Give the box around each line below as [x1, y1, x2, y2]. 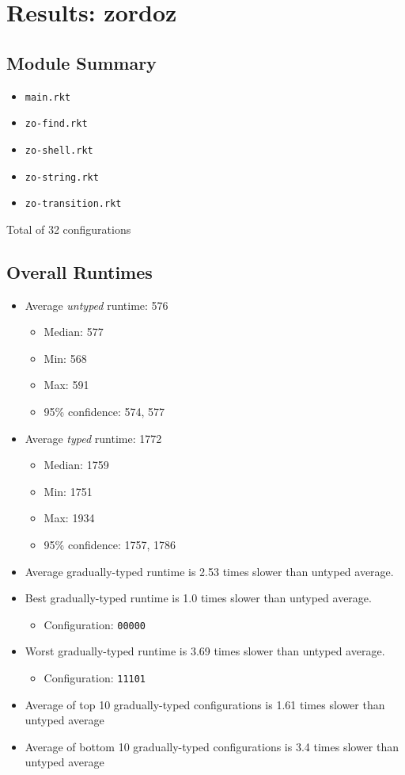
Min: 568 [44, 349, 87, 366]
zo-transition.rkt [25, 198, 122, 210]
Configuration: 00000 [44, 616, 146, 632]
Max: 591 [44, 376, 89, 393]
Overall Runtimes [6, 259, 153, 284]
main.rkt [25, 91, 71, 103]
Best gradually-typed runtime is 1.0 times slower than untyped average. [25, 590, 372, 606]
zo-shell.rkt [25, 144, 93, 156]
